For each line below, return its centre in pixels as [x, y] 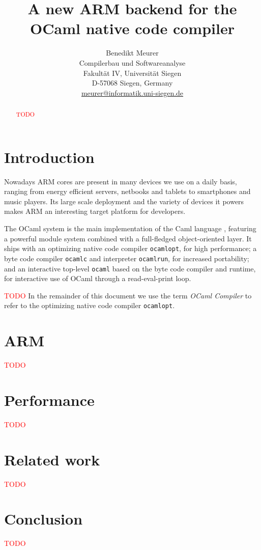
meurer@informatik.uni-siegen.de [132, 92]
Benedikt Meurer [132, 53]
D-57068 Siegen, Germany [132, 83]
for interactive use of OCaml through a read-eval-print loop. [98, 278]
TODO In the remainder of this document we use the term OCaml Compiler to [128, 295]
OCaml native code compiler [132, 28]
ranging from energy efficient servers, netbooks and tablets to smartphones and [127, 191]
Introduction [49, 157]
